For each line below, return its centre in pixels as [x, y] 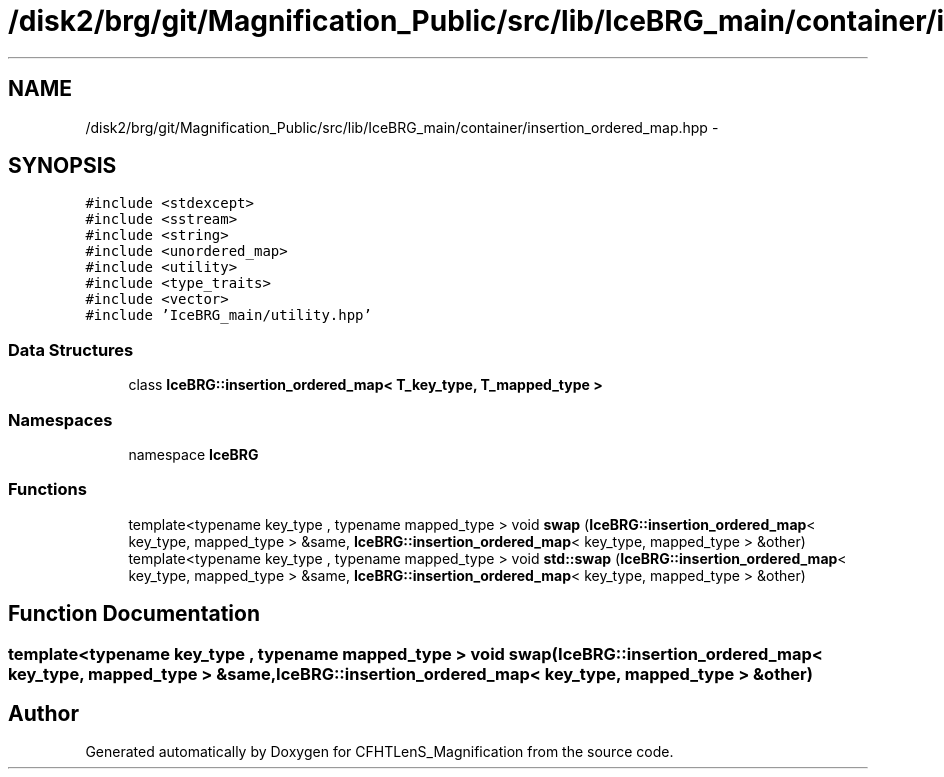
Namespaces [60, 419]
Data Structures [71, 349]
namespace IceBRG [193, 454]
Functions [47, 489]
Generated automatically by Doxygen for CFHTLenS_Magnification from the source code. [379, 752]
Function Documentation [134, 614]
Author [43, 713]
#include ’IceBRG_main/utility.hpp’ [228, 315]
